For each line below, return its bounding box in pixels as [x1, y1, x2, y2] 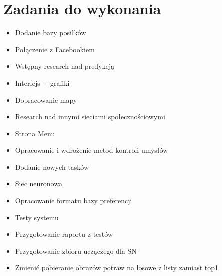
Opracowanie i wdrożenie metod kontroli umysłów [15, 145, 168, 155]
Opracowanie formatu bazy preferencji [15, 195, 132, 206]
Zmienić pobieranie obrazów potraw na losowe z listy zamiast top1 [15, 262, 219, 273]
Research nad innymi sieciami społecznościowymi [15, 111, 165, 122]
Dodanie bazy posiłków [15, 27, 86, 38]
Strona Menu [15, 128, 55, 138]
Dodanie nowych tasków [15, 161, 89, 172]
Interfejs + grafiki [15, 77, 70, 88]
